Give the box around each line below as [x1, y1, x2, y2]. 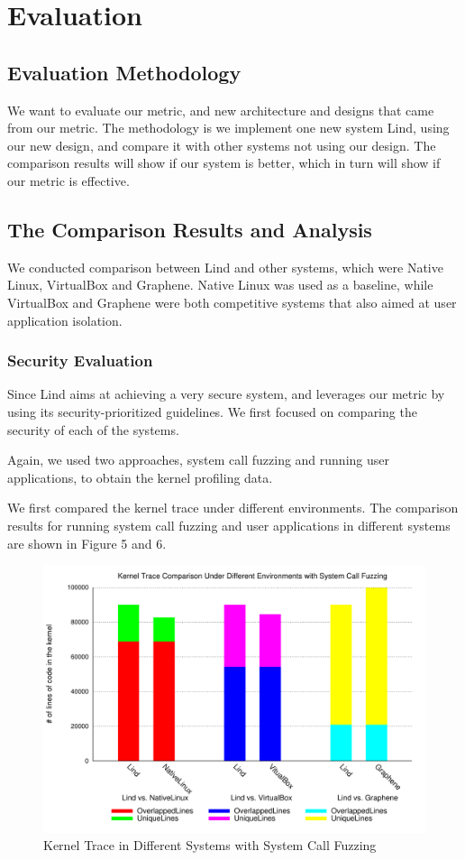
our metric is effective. [7, 171, 130, 190]
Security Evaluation [7, 349, 153, 372]
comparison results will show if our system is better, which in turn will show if [7, 153, 441, 172]
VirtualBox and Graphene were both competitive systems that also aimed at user [7, 292, 457, 311]
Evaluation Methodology [7, 58, 242, 86]
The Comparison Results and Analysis [7, 215, 372, 243]
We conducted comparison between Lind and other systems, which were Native [7, 257, 443, 276]
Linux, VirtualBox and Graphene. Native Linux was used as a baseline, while [7, 275, 433, 294]
